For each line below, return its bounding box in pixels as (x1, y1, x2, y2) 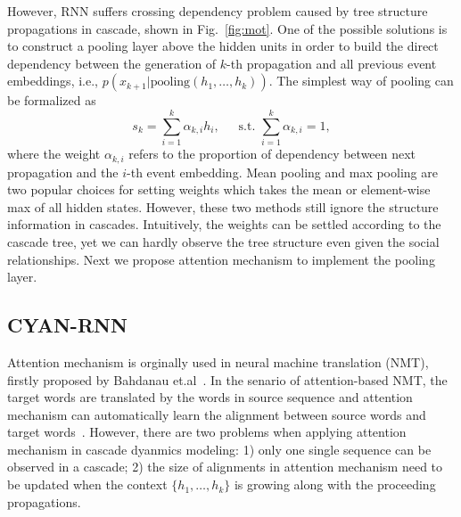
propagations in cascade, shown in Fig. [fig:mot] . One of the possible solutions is (7, 19, 448, 37)
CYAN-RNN (7, 311, 128, 339)
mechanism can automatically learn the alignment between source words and (7, 405, 426, 423)
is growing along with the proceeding (234, 475, 436, 494)
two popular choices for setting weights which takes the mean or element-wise (7, 180, 431, 199)
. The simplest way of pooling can (268, 71, 454, 90)
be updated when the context (7, 475, 168, 494)
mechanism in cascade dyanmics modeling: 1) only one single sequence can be (7, 439, 432, 458)
